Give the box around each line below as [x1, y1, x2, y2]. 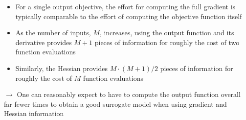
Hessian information [4, 108, 64, 119]
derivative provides [15, 37, 72, 47]
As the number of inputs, [15, 27, 91, 38]
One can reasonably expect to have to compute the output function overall [17, 89, 241, 99]
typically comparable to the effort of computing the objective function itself [15, 11, 242, 21]
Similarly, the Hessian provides [15, 63, 108, 73]
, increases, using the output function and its [99, 27, 234, 38]
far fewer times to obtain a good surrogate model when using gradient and [4, 98, 227, 109]
